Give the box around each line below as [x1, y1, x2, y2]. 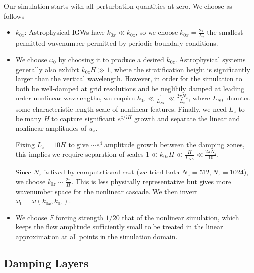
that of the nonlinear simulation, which [122, 212, 239, 222]
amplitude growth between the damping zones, [104, 139, 245, 149]
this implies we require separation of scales [15, 149, 144, 159]
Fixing [15, 139, 35, 149]
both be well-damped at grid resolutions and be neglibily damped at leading [15, 83, 245, 93]
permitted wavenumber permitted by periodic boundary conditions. [15, 38, 218, 48]
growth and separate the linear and [134, 113, 240, 124]
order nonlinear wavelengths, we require [15, 93, 135, 103]
